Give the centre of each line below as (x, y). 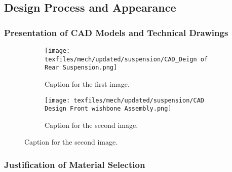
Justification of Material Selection (75, 164)
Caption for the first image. (87, 83)
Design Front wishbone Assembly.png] (108, 109)
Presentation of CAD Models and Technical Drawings (116, 32)
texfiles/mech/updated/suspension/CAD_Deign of (126, 59)
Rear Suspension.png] (81, 68)
